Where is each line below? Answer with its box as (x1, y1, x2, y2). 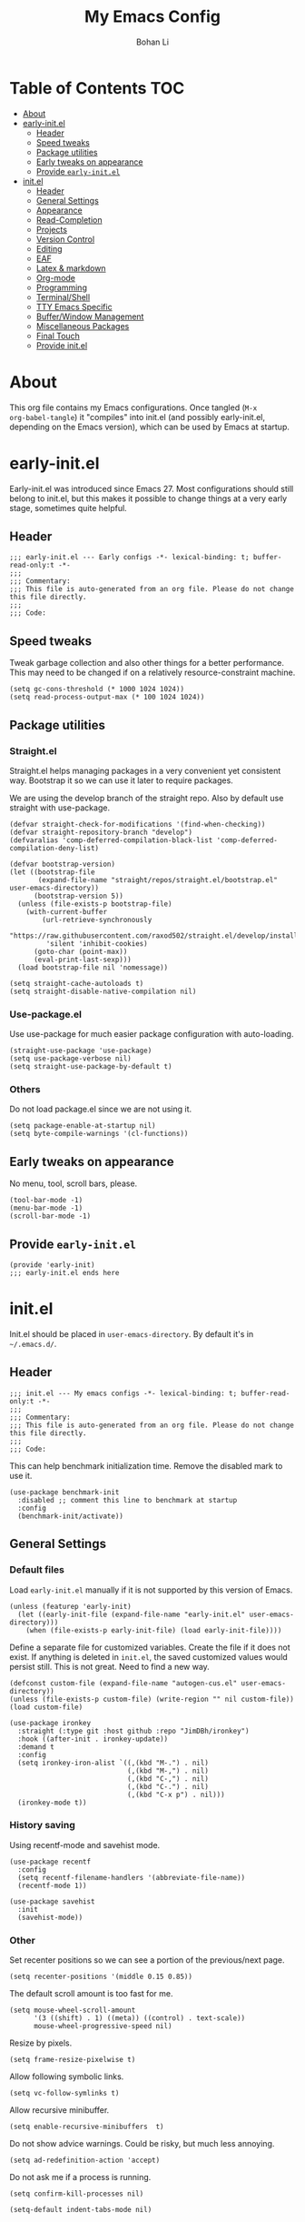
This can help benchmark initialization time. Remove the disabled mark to (9, 1460, 283, 1471)
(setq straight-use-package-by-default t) (9, 1062, 172, 1071)
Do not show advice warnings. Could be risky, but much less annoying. (9, 2138, 275, 2149)
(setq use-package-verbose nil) (9, 1054, 132, 1063)
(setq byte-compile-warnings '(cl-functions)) (9, 1130, 189, 1139)
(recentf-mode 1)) (17, 1881, 88, 1890)
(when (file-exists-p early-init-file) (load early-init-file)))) (25, 1625, 282, 1634)
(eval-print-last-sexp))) (33, 955, 132, 964)
